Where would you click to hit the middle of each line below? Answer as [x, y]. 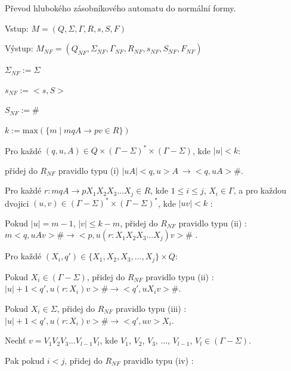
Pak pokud [25, 360]
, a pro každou [260, 190]
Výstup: [19, 48]
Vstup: [17, 28]
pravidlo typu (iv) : [158, 360]
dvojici [17, 203]
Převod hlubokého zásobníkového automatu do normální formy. [120, 8]
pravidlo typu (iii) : [151, 309]
